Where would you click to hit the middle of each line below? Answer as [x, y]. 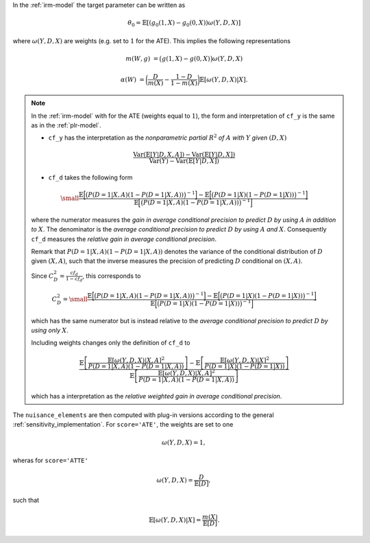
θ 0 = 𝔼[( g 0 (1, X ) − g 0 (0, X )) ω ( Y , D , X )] [184, 24]
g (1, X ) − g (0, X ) [186, 59]
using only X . [50, 330]
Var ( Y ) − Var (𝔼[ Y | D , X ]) [184, 161]
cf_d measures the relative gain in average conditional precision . [124, 239]
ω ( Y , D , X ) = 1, [184, 442]
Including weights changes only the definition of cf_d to [111, 343]
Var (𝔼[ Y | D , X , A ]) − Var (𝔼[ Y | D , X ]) [184, 155]
